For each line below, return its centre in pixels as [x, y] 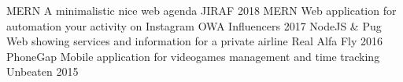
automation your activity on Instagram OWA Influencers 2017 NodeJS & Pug [194, 25]
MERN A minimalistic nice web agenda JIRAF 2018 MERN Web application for [201, 10]
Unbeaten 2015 [43, 71]
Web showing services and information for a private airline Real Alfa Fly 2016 [195, 41]
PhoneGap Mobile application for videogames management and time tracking [193, 56]
